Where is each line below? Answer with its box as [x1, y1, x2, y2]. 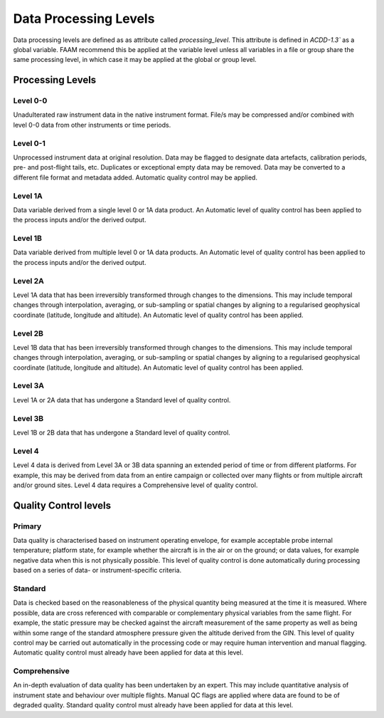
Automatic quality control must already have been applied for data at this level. [13, 648, 244, 657]
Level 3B [13, 413, 44, 423]
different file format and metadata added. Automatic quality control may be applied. [13, 173, 257, 182]
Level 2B [13, 328, 44, 338]
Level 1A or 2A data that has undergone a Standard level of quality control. [13, 395, 231, 404]
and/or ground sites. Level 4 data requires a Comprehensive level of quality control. [13, 481, 258, 489]
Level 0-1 [13, 138, 46, 148]
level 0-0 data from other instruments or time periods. [13, 120, 171, 129]
